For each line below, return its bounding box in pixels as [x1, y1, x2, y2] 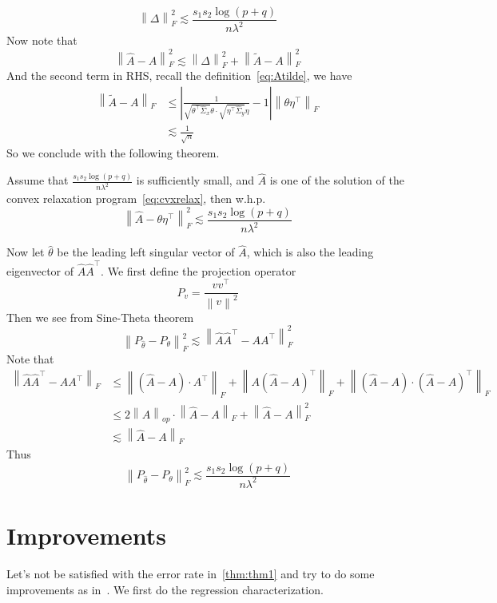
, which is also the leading [246, 244, 374, 260]
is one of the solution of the [269, 172, 404, 188]
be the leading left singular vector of [57, 244, 235, 260]
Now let [6, 244, 45, 260]
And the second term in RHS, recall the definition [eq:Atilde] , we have [6, 67, 352, 84]
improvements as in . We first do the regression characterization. [6, 581, 324, 597]
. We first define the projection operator [101, 262, 296, 279]
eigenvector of [6, 262, 74, 279]
